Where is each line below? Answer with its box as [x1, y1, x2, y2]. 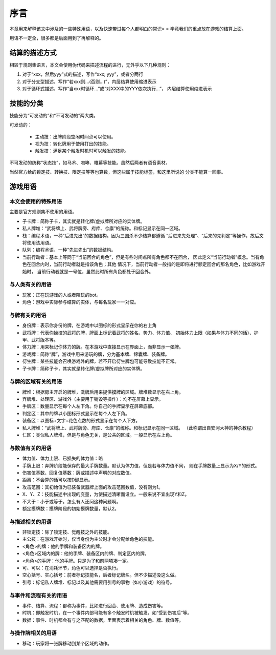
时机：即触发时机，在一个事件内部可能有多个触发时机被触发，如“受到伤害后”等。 [22, 610, 192, 616]
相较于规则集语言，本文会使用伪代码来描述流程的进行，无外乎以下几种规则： [9, 62, 171, 68]
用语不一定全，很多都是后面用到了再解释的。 [9, 35, 104, 41]
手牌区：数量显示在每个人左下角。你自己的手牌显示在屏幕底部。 [22, 403, 157, 410]
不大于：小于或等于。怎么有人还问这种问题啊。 [22, 498, 121, 504]
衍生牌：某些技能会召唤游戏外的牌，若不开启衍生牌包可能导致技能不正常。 [22, 358, 179, 364]
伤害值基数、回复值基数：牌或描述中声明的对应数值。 [22, 469, 134, 476]
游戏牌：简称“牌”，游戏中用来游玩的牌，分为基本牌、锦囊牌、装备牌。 [22, 351, 170, 357]
